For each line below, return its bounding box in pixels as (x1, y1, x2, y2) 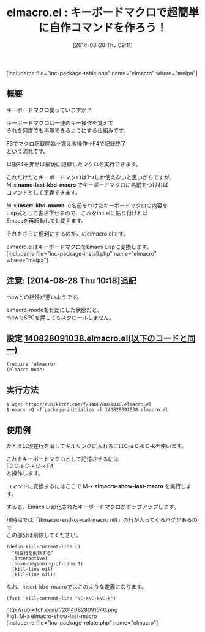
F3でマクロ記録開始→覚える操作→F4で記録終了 (6, 139, 127, 147)
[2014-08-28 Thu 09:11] (73, 41, 133, 49)
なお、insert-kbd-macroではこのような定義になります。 (6, 583, 147, 590)
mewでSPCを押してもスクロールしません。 (6, 313, 115, 321)
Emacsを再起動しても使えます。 (6, 217, 87, 224)
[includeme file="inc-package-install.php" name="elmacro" (6, 250, 157, 257)
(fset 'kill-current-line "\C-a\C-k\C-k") (6, 595, 116, 601)
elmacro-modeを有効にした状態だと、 (6, 306, 103, 313)
